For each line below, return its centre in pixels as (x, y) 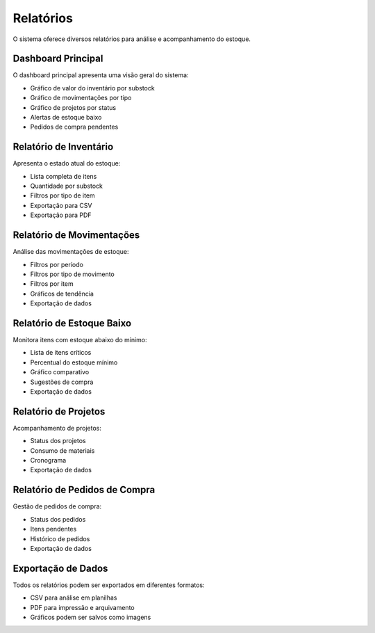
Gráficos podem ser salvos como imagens (91, 617)
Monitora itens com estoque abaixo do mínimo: (80, 340)
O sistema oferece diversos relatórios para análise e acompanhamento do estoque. (132, 39)
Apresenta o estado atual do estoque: (67, 163)
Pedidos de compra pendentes (74, 127)
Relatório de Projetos (59, 411)
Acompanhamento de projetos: (57, 428)
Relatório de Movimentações (76, 235)
